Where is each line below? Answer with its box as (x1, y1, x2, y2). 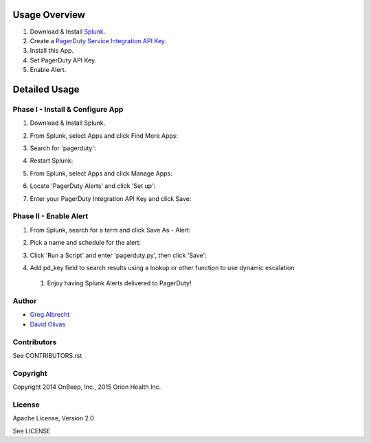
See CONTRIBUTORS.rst (12, 351, 82, 359)
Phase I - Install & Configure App (12, 104, 124, 114)
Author (12, 296, 37, 306)
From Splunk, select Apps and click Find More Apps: (30, 131, 179, 140)
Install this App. (30, 47, 74, 55)
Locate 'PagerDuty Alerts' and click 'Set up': (30, 182, 156, 190)
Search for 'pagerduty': (30, 144, 96, 152)
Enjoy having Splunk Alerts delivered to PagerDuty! (47, 279, 192, 287)
